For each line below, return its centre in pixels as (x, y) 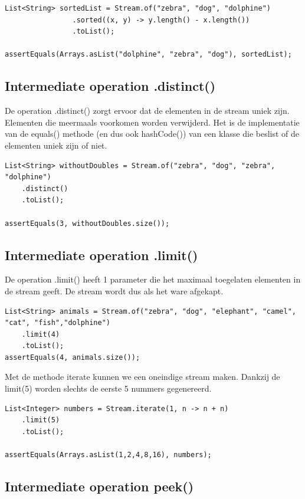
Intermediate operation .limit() (101, 255)
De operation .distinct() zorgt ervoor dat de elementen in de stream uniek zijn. (147, 111)
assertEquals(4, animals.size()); (73, 357)
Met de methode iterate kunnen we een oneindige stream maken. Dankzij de (142, 377)
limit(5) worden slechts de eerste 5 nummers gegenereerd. (108, 388)
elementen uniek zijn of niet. (56, 145)
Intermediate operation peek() (99, 486)
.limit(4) (41, 334)
